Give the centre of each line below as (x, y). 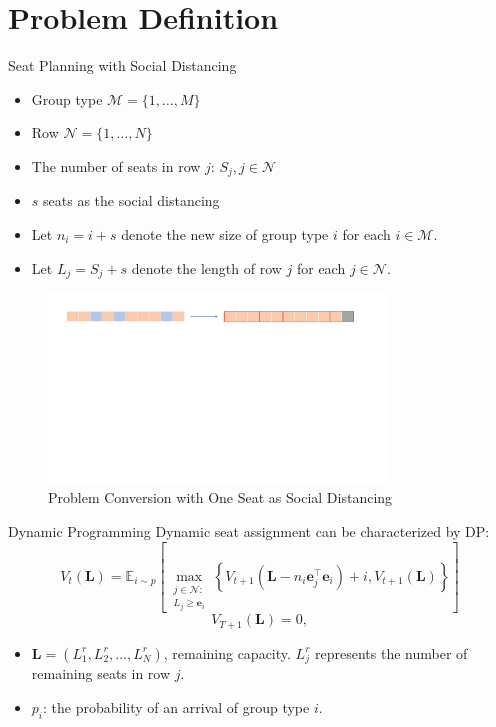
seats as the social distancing (131, 200)
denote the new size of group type (225, 233)
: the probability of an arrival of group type (176, 706)
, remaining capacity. (227, 652)
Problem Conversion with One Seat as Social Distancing (220, 497)
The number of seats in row (116, 165)
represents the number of (391, 652)
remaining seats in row (101, 673)
